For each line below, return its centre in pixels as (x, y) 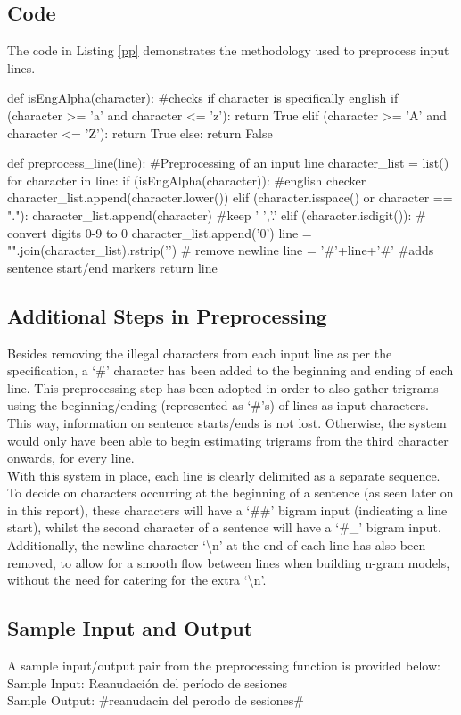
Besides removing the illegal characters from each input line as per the (200, 353)
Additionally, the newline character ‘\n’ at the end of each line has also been (217, 545)
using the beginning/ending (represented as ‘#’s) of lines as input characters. (218, 405)
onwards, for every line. (71, 458)
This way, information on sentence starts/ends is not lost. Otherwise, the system (227, 422)
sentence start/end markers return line (112, 267)
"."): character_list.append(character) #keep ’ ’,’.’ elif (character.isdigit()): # (217, 214)
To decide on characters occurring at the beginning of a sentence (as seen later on (230, 493)
